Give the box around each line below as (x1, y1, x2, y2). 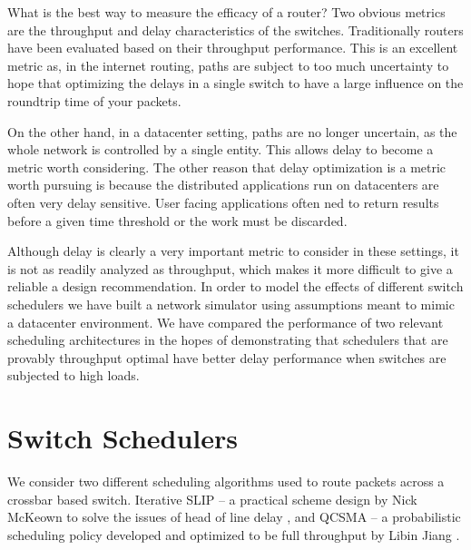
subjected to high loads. (7, 366, 140, 385)
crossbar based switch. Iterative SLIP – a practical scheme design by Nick (7, 489, 417, 508)
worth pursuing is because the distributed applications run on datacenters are (7, 175, 439, 194)
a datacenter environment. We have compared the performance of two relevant (7, 312, 444, 331)
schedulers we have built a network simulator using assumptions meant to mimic (7, 294, 455, 313)
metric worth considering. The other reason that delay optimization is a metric (7, 157, 446, 176)
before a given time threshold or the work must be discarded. (7, 211, 348, 230)
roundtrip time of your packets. (7, 91, 182, 110)
